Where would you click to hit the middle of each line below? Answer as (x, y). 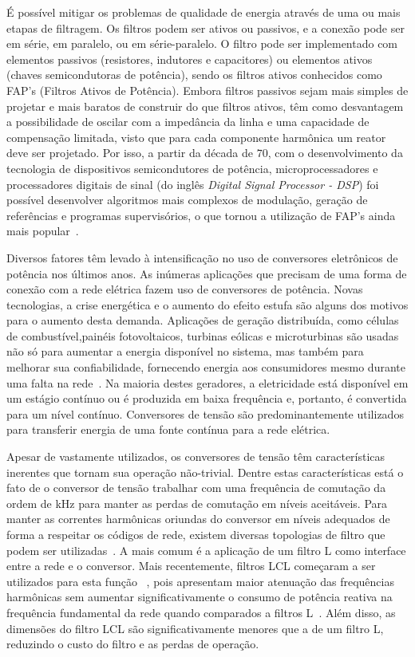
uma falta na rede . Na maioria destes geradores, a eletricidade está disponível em (207, 382)
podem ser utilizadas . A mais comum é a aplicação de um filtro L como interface (206, 550)
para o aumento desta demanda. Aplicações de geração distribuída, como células (203, 320)
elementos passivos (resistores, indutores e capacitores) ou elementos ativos (190, 59)
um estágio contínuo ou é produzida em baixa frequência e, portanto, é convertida (207, 398)
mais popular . (43, 231)
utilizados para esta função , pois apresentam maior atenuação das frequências (200, 581)
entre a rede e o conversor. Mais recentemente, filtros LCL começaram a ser (191, 566)
